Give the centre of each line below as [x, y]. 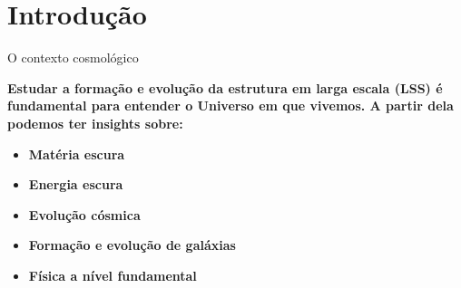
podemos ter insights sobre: [95, 123]
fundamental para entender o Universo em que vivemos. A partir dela [230, 106]
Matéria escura [77, 154]
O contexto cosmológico [73, 58]
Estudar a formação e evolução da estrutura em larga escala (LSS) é [225, 87]
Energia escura [76, 184]
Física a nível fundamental [113, 275]
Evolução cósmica [84, 214]
